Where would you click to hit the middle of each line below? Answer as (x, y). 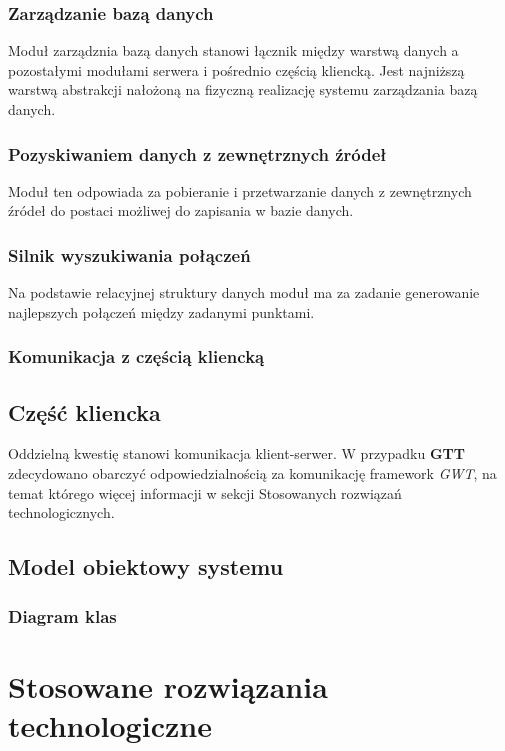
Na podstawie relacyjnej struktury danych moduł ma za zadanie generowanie (244, 292)
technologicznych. (61, 512)
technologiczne (110, 724)
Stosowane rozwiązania (168, 685)
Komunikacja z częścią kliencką (136, 356)
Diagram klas (62, 615)
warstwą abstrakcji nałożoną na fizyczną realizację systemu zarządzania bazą (243, 89)
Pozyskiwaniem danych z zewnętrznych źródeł (197, 153)
